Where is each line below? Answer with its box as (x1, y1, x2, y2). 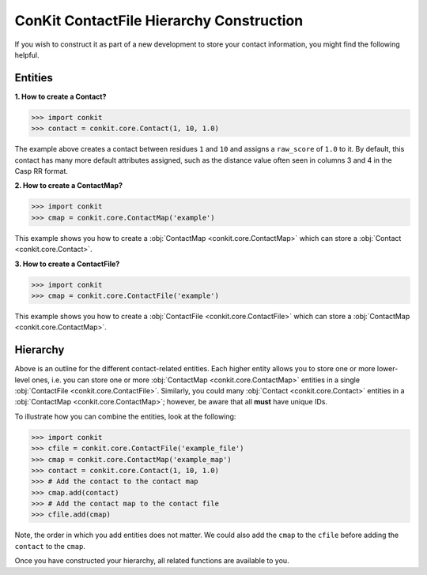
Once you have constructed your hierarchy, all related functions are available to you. (14, 556, 289, 566)
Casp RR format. (14, 166, 69, 175)
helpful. (14, 50, 40, 59)
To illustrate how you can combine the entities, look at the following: (14, 412, 236, 421)
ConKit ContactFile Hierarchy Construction (14, 12, 304, 29)
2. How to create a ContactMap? (14, 181, 123, 190)
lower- (376, 364, 399, 374)
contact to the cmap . (14, 541, 86, 551)
